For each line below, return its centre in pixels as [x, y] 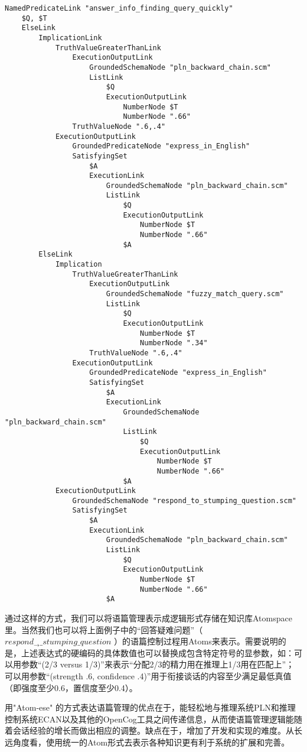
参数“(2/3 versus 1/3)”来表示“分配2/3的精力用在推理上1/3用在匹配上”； [158, 664]
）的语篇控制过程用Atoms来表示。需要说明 [196, 641]
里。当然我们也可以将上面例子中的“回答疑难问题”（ [104, 629]
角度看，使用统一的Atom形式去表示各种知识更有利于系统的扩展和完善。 [151, 742]
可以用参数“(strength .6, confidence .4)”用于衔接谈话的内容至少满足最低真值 [148, 676]
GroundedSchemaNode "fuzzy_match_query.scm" [195, 294]
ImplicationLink [70, 38]
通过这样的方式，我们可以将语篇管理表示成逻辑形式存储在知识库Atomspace [148, 618]
